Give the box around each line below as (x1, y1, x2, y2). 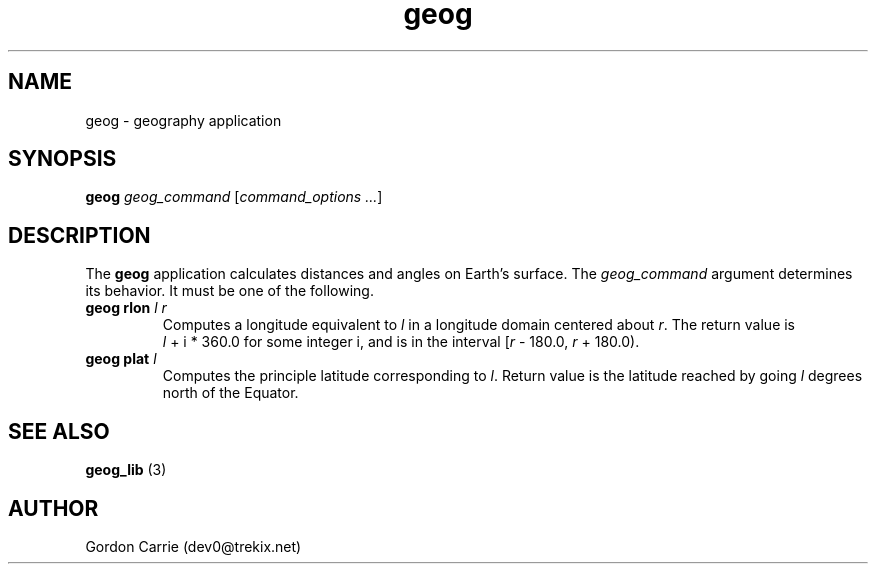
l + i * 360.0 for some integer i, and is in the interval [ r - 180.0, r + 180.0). (162, 333, 640, 351)
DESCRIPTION (8, 222, 151, 248)
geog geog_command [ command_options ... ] (85, 188, 383, 206)
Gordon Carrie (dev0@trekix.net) (85, 537, 302, 555)
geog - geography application (85, 111, 282, 129)
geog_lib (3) (85, 461, 167, 479)
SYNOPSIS (8, 146, 117, 172)
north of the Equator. (162, 384, 299, 402)
